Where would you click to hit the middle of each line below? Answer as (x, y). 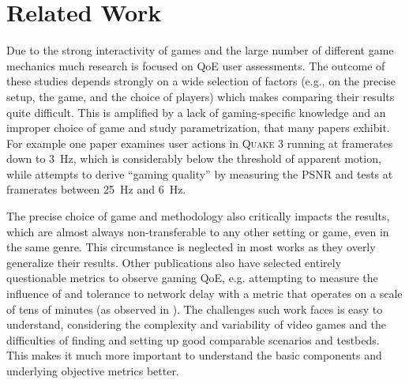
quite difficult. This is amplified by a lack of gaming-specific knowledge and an (196, 112)
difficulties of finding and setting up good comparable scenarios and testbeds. (193, 339)
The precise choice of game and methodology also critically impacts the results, (198, 216)
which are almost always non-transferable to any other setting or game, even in (198, 231)
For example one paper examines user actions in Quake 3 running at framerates (200, 143)
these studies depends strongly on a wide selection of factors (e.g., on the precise (201, 81)
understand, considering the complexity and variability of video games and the (197, 324)
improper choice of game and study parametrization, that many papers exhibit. (198, 128)
